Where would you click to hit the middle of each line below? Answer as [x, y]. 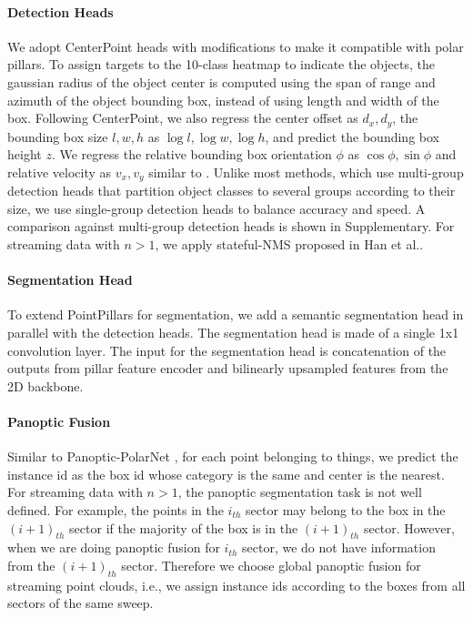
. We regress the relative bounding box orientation [191, 154]
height [25, 154]
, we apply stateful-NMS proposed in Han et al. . [289, 244]
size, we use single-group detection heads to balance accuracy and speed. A [216, 208]
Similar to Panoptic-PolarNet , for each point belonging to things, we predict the [233, 456]
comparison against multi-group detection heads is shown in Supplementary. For [231, 226]
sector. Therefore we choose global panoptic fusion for [271, 565]
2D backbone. [45, 385]
